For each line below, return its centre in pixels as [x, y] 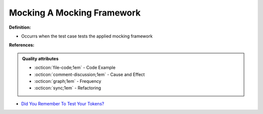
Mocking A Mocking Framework [75, 13]
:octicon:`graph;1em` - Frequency [68, 81]
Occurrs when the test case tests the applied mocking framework [87, 36]
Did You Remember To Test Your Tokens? [63, 104]
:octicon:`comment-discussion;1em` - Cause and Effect [90, 74]
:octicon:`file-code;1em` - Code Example [75, 68]
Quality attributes [40, 58]
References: [22, 45]
